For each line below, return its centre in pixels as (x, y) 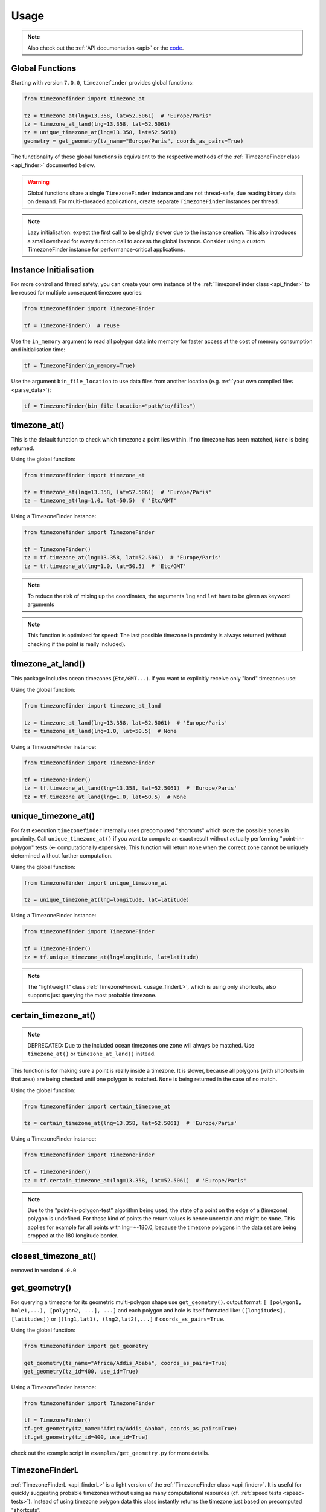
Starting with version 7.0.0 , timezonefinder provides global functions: (103, 82)
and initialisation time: (38, 350)
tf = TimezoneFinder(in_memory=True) (80, 366)
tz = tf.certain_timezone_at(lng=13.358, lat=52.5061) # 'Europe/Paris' (135, 1180)
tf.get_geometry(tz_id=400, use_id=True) (86, 1437)
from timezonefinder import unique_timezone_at (95, 883)
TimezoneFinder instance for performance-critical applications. (106, 249)
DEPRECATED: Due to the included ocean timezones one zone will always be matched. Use (141, 1046)
